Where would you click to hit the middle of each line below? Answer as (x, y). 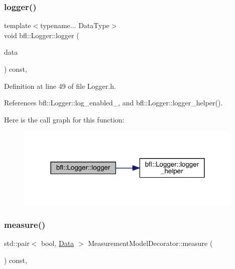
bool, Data (58, 243)
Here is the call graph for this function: (64, 119)
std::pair (17, 243)
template (18, 25)
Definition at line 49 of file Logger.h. (60, 86)
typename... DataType (75, 25)
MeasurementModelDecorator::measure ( (150, 243)
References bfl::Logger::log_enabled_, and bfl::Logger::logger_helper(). (113, 103)
